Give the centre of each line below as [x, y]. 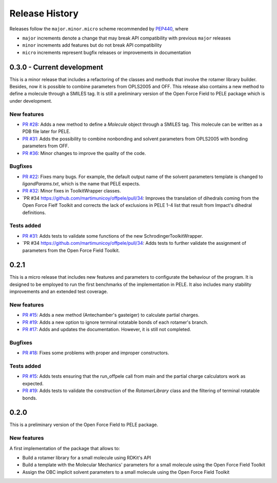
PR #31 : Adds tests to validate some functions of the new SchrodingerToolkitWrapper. [113, 236]
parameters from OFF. [46, 146]
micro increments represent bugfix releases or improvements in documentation [107, 52]
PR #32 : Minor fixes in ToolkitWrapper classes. [72, 191]
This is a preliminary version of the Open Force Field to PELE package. [84, 425]
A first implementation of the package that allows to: [65, 448]
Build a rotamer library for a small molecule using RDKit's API [87, 458]
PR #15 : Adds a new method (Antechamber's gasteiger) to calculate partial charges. [111, 315]
